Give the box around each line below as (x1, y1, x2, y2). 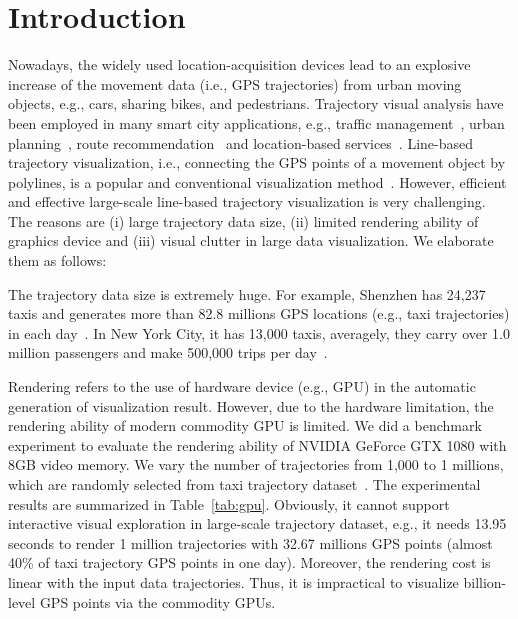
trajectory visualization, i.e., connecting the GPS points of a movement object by (8, 152, 506, 173)
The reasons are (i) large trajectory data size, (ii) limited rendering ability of (8, 210, 479, 231)
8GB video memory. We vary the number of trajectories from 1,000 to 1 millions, (8, 454, 504, 475)
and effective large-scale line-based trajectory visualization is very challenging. (8, 191, 486, 212)
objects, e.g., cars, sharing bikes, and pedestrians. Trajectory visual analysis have (8, 93, 504, 114)
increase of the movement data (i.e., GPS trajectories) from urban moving (8, 73, 462, 94)
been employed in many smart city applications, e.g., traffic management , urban (8, 112, 505, 133)
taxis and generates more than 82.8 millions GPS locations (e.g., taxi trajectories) (8, 303, 510, 324)
